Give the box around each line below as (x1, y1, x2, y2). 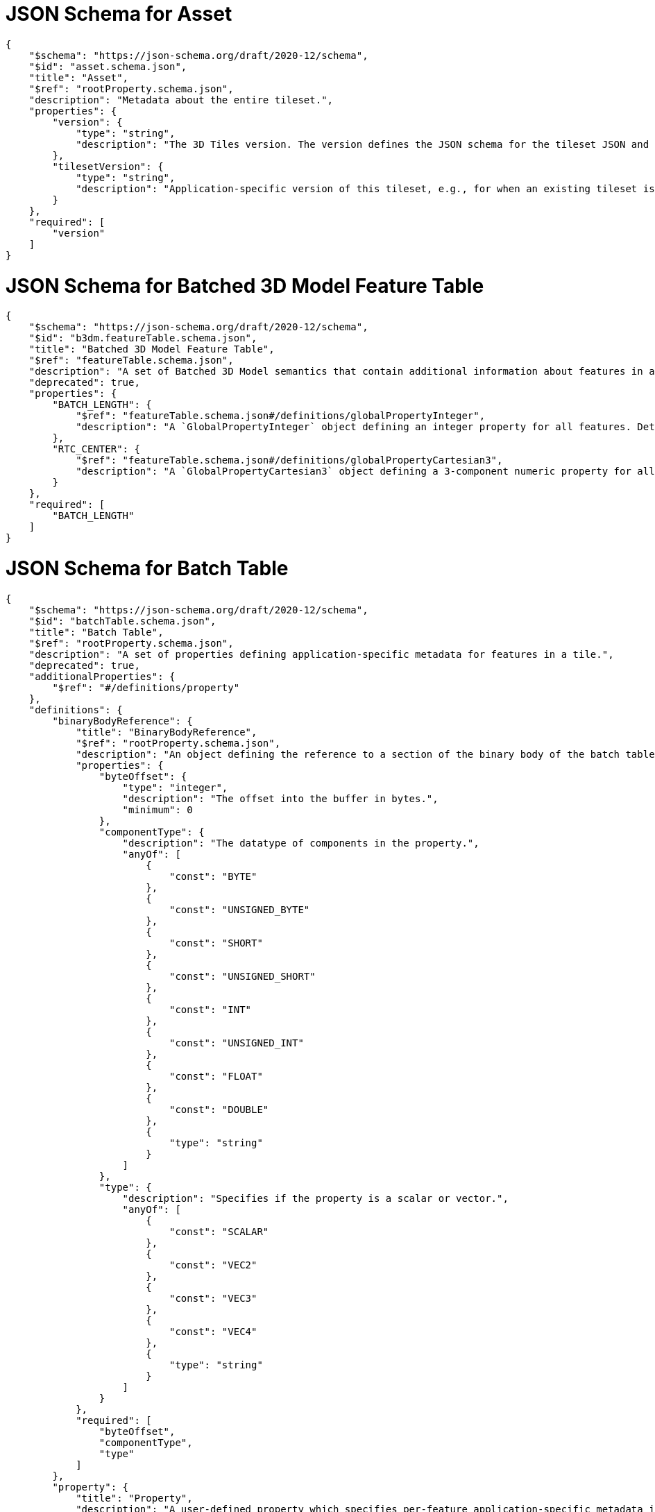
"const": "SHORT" (169, 937, 263, 949)
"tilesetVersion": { (52, 160, 164, 172)
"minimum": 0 (122, 804, 193, 815)
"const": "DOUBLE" (169, 1103, 269, 1115)
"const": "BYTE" (169, 870, 257, 882)
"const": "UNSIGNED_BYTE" (169, 903, 310, 915)
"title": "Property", (76, 1492, 193, 1504)
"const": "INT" (169, 1003, 252, 1015)
